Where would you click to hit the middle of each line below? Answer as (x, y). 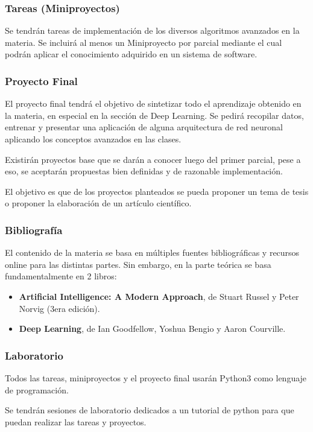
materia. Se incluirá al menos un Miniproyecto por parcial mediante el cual (144, 42)
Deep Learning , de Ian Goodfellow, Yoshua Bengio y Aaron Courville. (152, 329)
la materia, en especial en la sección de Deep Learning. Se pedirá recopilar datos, (154, 115)
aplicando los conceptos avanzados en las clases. (93, 139)
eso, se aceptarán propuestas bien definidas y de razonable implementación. (144, 171)
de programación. (37, 389)
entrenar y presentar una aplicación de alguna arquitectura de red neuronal (144, 127)
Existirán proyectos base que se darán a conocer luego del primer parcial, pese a (153, 159)
